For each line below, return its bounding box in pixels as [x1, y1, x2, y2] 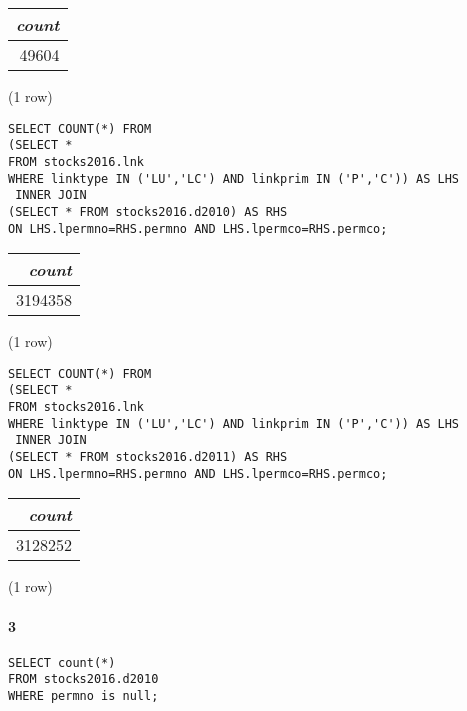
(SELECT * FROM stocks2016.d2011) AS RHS [8, 450, 288, 465]
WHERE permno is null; [8, 689, 159, 704]
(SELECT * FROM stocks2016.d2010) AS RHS [8, 204, 288, 219]
